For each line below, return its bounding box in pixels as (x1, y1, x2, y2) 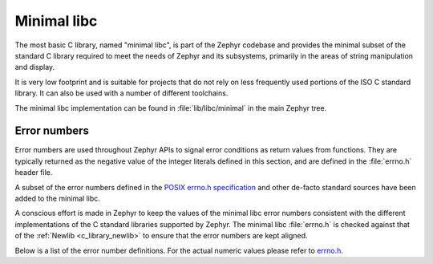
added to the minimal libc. (14, 193, 100, 203)
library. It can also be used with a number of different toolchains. (14, 88, 229, 98)
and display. (14, 63, 55, 72)
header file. (14, 168, 53, 177)
